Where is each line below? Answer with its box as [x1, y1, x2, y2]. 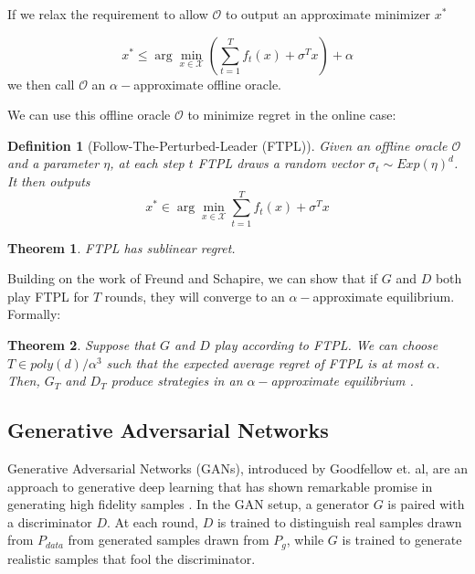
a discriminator [7, 512, 92, 531]
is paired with [387, 494, 465, 514]
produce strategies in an [111, 371, 243, 390]
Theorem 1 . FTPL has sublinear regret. [7, 238, 236, 257]
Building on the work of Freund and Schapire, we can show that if [7, 269, 378, 288]
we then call [7, 74, 75, 93]
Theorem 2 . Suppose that [7, 335, 155, 355]
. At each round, [106, 512, 198, 531]
